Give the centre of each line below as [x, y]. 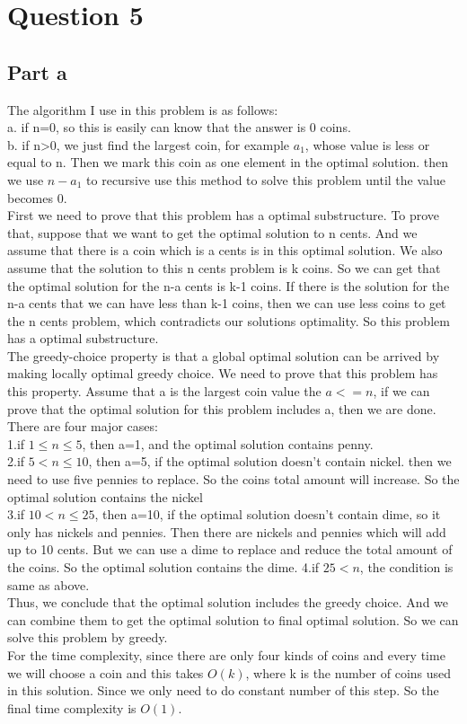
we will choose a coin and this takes [106, 672]
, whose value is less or [367, 144]
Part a [37, 71]
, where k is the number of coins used [348, 672]
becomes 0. [37, 197]
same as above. [48, 584]
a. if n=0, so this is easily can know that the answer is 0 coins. [179, 127]
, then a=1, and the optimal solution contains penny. [228, 443]
